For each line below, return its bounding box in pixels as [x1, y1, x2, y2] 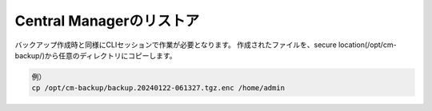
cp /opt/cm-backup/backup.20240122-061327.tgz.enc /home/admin [31, 84, 286, 93]
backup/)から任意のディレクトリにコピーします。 [14, 50, 177, 60]
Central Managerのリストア [14, 12, 200, 30]
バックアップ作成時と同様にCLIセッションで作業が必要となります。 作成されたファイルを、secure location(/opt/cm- [14, 40, 397, 50]
